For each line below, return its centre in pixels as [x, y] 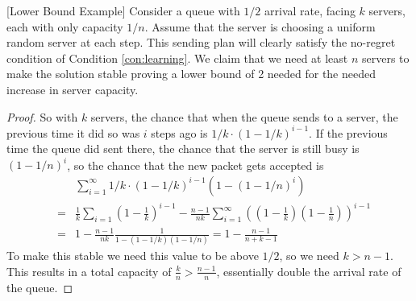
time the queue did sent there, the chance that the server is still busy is [183, 148]
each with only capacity [65, 26]
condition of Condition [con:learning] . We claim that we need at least [177, 58]
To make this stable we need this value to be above [133, 256]
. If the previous [348, 132]
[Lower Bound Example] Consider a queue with [123, 10]
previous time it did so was [73, 132]
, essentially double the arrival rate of [309, 271]
